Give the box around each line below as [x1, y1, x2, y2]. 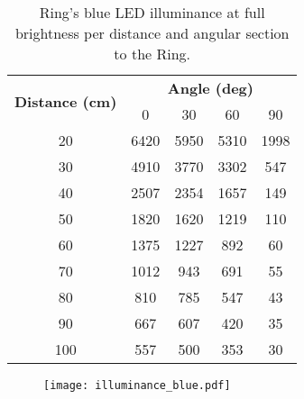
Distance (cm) [14, 90, 117, 112]
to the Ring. [114, 43, 191, 64]
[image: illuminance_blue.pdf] [43, 379, 231, 392]
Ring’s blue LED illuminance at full [39, 2, 265, 23]
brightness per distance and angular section [14, 23, 290, 43]
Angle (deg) [167, 77, 253, 98]
